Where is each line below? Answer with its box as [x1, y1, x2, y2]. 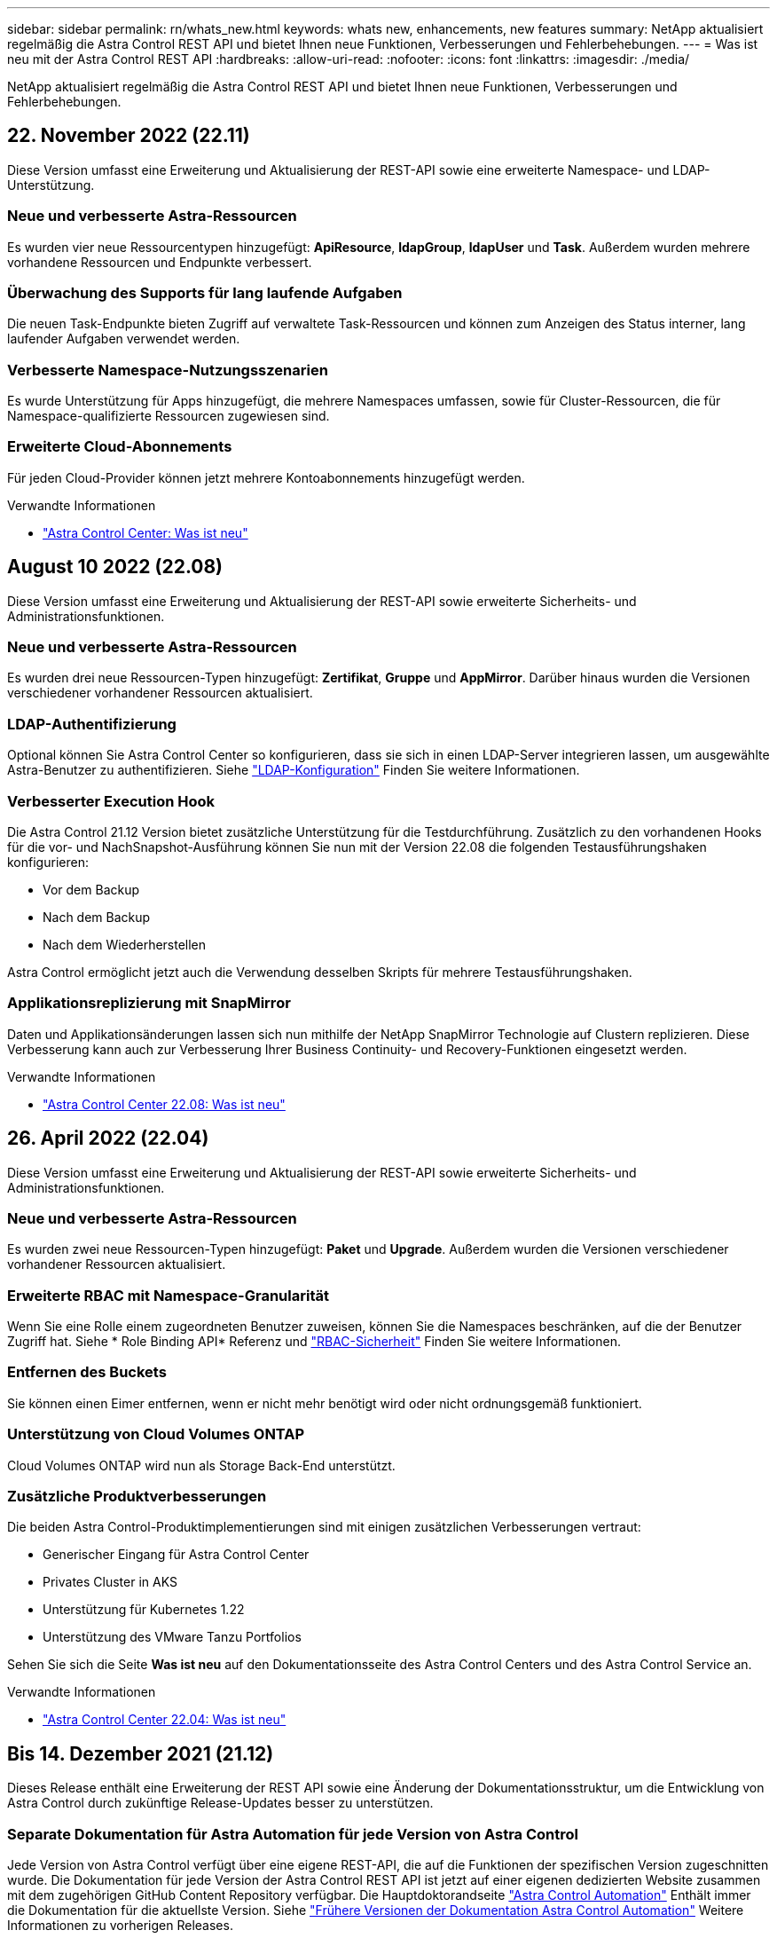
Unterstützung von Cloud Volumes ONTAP [7, 1425, 305, 1444]
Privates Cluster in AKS [43, 1574, 177, 1590]
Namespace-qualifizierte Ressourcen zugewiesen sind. [7, 408, 330, 424]
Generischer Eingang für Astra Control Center [43, 1547, 310, 1563]
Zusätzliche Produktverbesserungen [7, 1486, 267, 1505]
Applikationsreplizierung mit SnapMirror [7, 994, 291, 1012]
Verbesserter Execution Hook [7, 792, 216, 810]
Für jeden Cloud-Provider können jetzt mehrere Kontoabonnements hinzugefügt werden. [7, 469, 525, 485]
